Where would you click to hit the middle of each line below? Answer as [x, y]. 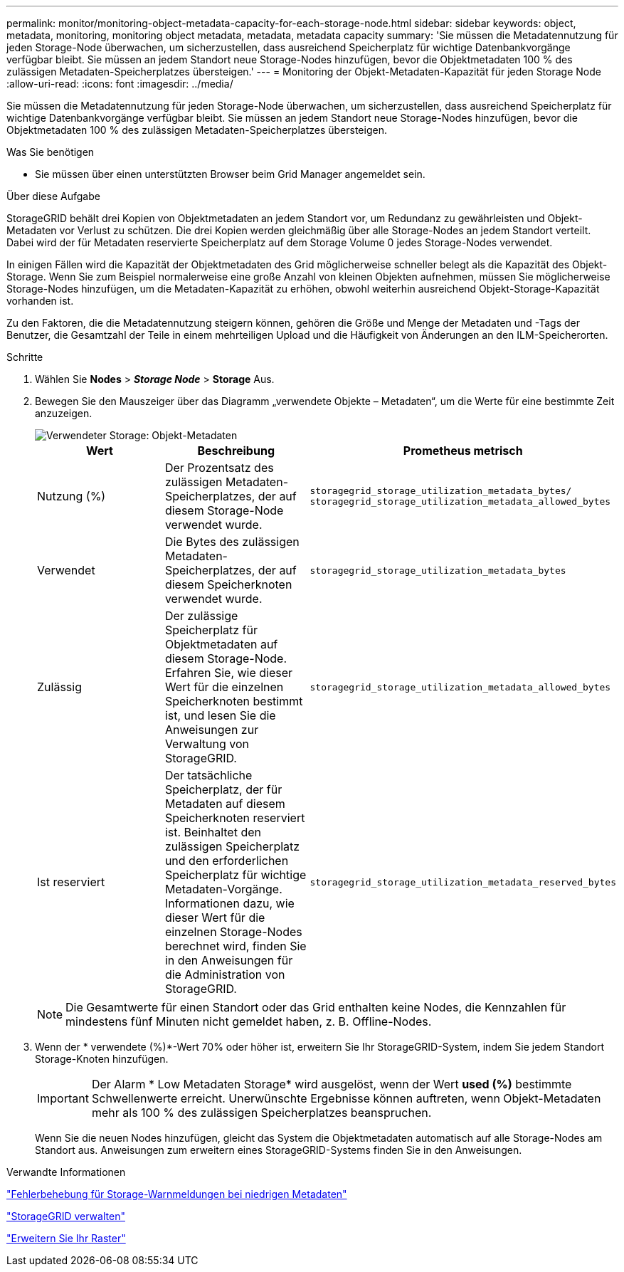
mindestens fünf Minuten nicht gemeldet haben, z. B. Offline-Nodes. [249, 1021]
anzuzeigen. [64, 413]
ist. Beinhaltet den [213, 832]
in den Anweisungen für [229, 960]
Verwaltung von [207, 744]
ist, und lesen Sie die [220, 715]
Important [63, 1098]
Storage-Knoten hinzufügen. [102, 1059]
